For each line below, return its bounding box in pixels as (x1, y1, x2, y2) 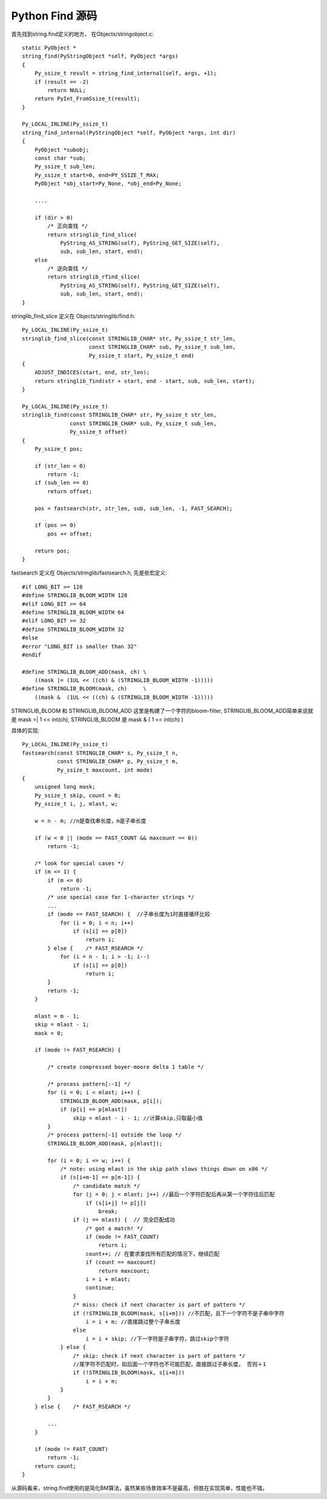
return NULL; (47, 87, 86, 93)
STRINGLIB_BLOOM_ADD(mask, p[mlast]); (47, 1140, 163, 1147)
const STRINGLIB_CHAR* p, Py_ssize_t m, (56, 758, 179, 765)
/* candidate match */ (73, 1182, 140, 1189)
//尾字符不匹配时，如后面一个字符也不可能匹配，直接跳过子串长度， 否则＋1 (73, 1361, 266, 1367)
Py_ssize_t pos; (34, 445, 83, 452)
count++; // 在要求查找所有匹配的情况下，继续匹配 (85, 1250, 220, 1257)
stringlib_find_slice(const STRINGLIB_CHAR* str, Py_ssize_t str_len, (22, 335, 236, 342)
